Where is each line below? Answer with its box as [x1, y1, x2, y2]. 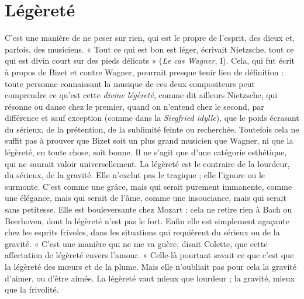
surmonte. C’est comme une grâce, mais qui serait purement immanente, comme [5, 180, 292, 192]
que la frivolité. [5, 283, 59, 295]
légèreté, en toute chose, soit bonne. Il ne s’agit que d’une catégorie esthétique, [5, 146, 287, 158]
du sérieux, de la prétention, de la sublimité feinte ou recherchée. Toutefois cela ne [5, 123, 299, 135]
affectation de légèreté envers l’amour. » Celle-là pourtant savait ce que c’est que [5, 249, 294, 261]
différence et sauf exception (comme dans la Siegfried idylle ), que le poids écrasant [5, 112, 299, 124]
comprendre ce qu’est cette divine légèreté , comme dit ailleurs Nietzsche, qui [5, 89, 278, 101]
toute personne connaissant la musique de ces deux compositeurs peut [5, 77, 255, 89]
